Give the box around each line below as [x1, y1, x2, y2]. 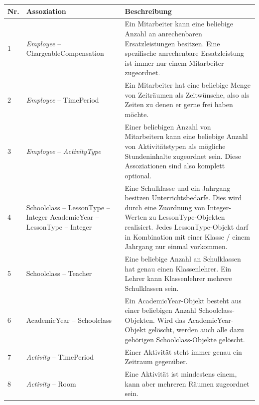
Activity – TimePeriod [26, 351, 94, 362]
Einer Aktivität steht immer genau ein [125, 346, 242, 357]
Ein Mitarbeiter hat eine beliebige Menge [125, 80, 251, 90]
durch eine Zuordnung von [125, 202, 205, 212]
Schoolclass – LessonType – [26, 202, 110, 212]
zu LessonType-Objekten [149, 212, 225, 222]
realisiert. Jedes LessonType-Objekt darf [125, 221, 249, 232]
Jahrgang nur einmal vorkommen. [125, 241, 228, 252]
